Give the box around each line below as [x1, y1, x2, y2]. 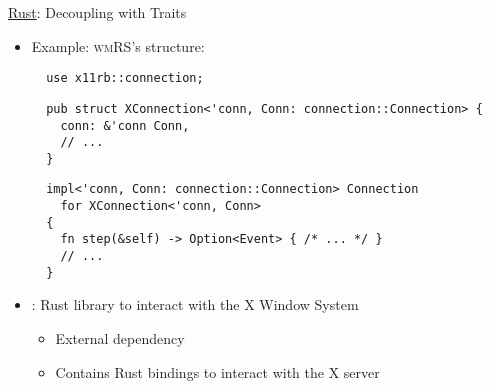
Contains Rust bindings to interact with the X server [55, 361, 380, 382]
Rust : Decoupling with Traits [8, 2, 187, 22]
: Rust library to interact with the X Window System [31, 294, 359, 315]
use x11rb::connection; [46, 71, 204, 86]
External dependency [55, 328, 185, 348]
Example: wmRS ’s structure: [31, 35, 205, 56]
